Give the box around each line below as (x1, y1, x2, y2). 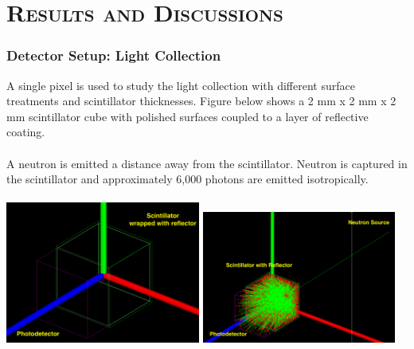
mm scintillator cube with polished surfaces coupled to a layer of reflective (6, 108, 369, 124)
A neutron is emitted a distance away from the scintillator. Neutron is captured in (6, 155, 408, 171)
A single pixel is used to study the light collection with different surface (6, 76, 355, 93)
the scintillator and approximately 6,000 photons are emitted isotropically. (6, 171, 369, 187)
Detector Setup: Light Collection (6, 45, 221, 65)
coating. (6, 124, 45, 140)
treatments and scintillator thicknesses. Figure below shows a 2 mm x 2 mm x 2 (6, 92, 396, 109)
